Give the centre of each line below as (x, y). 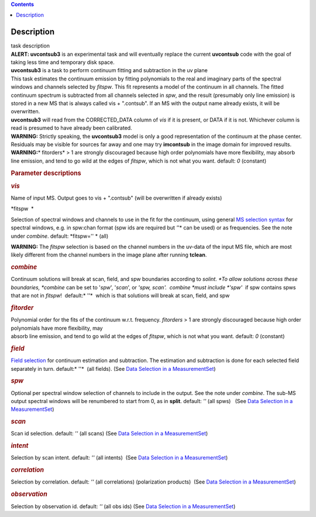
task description (30, 46)
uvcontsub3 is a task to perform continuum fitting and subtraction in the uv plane (109, 70)
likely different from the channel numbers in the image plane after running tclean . (109, 255)
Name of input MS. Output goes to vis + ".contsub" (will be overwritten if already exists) (116, 198)
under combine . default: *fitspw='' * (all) (60, 236)
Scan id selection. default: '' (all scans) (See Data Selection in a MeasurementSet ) (109, 434)
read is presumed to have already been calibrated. (71, 128)
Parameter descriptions (46, 173)
